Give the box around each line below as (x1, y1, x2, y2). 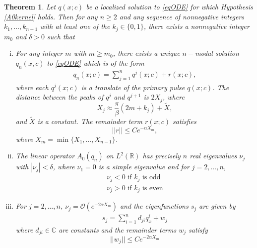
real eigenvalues (190, 150, 237, 161)
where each (15, 82, 49, 92)
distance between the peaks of (15, 92, 104, 102)
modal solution (195, 48, 239, 58)
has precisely (142, 150, 181, 161)
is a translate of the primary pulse (81, 82, 185, 92)
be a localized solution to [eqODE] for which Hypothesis (86, 1, 253, 11)
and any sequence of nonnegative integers (119, 11, 245, 21)
